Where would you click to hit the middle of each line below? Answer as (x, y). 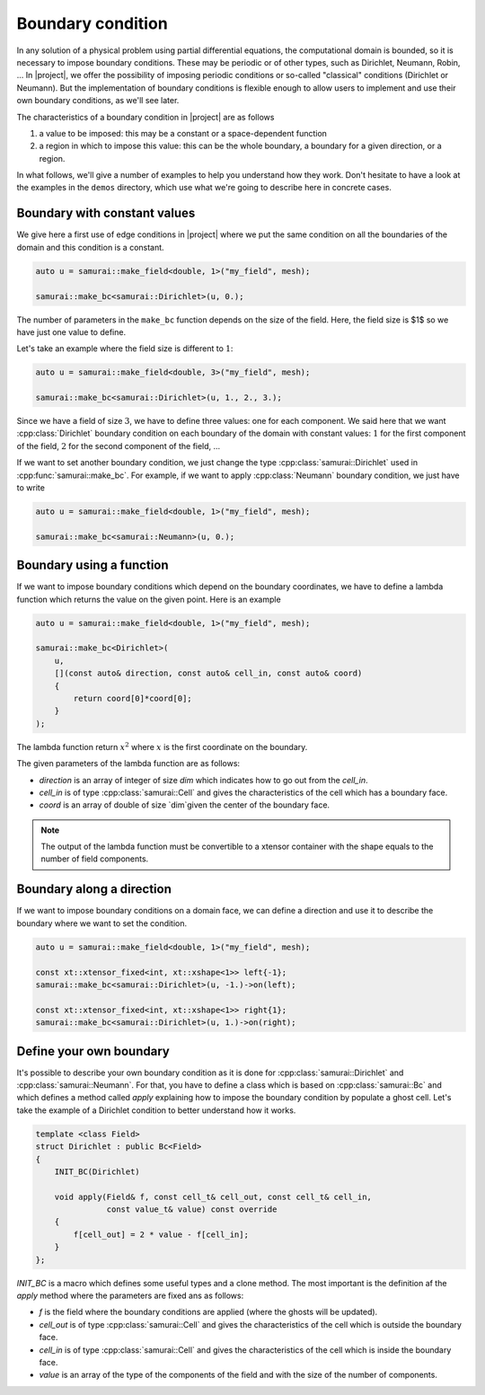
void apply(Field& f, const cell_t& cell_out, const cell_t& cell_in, (213, 1196)
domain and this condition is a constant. (91, 247)
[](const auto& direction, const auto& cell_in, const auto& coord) (208, 673)
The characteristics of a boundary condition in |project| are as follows (145, 117)
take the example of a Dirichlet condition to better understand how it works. (156, 1110)
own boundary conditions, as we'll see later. (98, 101)
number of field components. (95, 859)
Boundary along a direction (94, 889)
